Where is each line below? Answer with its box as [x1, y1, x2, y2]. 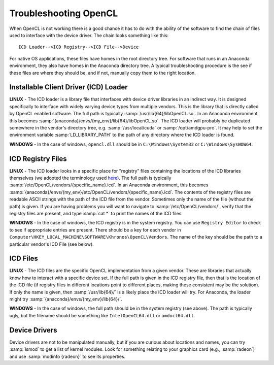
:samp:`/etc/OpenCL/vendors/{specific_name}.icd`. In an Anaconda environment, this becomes [9, 182, 209, 188]
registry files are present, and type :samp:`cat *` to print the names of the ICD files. [9, 211, 183, 216]
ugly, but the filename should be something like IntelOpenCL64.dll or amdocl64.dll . [9, 312, 195, 318]
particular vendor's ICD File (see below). [9, 241, 94, 247]
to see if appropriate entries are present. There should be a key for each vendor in [9, 226, 181, 233]
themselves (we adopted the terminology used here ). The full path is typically [9, 175, 172, 181]
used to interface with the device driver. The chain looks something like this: [9, 32, 169, 38]
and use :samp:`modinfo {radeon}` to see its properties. [9, 353, 126, 359]
